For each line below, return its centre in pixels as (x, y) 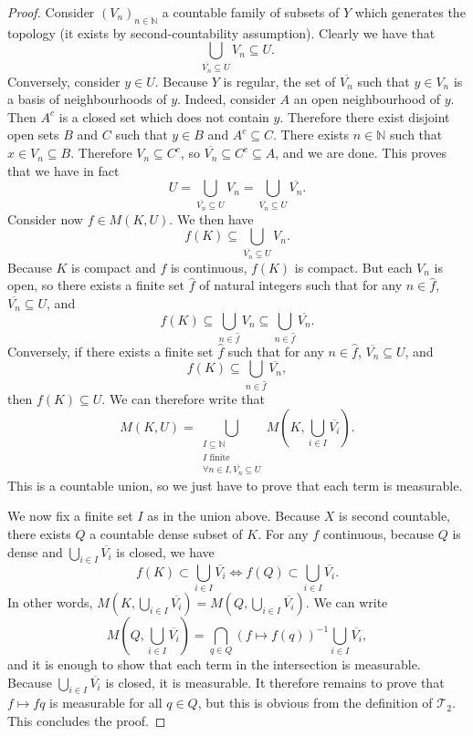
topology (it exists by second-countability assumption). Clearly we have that (221, 32)
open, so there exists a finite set (96, 285)
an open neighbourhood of (367, 99)
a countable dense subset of (166, 533)
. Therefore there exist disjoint (365, 116)
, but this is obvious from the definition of (315, 703)
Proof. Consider (51, 12)
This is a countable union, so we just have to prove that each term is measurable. (235, 485)
